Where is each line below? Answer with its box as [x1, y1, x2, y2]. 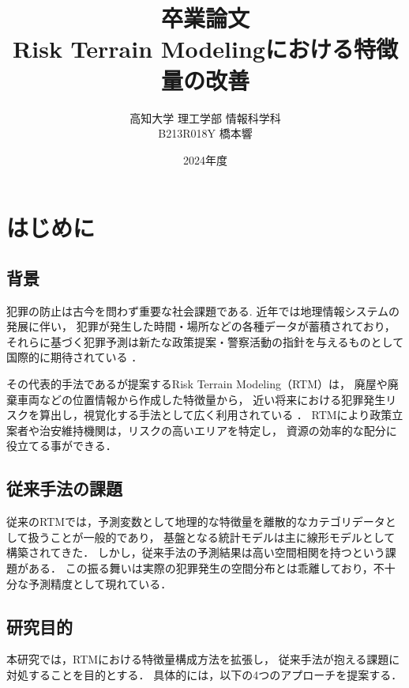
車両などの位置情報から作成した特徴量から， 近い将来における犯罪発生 [17, 391, 386, 407]
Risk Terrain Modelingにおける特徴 [13, 32, 398, 65]
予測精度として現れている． [28, 575, 172, 592]
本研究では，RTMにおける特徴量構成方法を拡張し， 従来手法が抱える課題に [6, 651, 400, 667]
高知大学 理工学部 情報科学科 [129, 109, 281, 126]
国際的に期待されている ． [6, 349, 143, 365]
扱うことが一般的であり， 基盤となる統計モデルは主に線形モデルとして [28, 528, 396, 545]
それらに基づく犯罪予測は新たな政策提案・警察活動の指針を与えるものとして [6, 333, 404, 350]
